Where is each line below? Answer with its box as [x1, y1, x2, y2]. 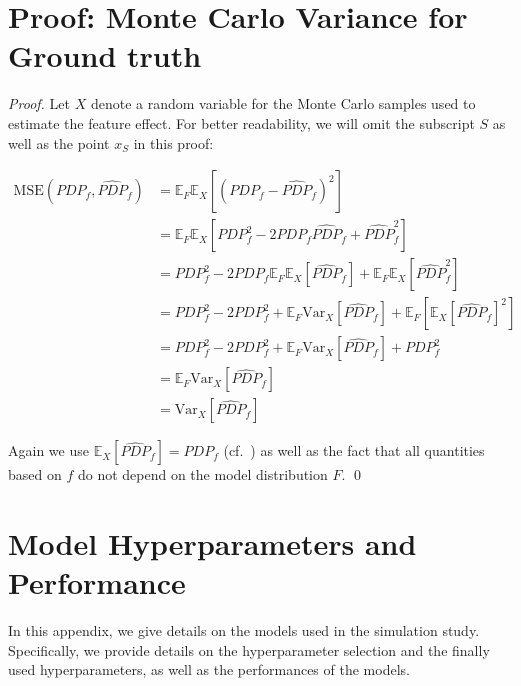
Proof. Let [8, 93, 70, 114]
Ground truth [8, 35, 202, 76]
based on [8, 464, 62, 485]
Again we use [8, 440, 89, 461]
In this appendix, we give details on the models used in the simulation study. [8, 620, 480, 641]
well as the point [8, 132, 110, 153]
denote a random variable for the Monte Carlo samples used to [90, 93, 476, 114]
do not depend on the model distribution [77, 464, 328, 485]
